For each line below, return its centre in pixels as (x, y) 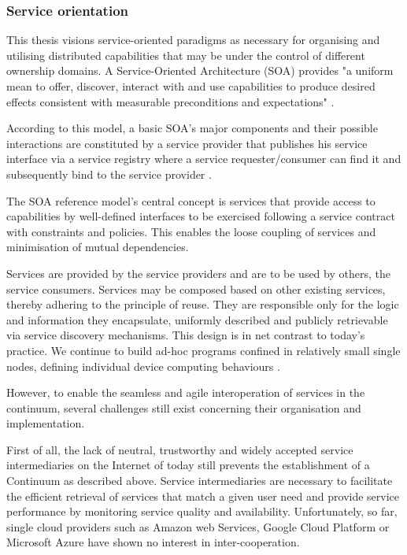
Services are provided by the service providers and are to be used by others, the (198, 273)
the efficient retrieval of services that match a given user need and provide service (203, 496)
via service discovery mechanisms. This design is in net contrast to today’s (186, 335)
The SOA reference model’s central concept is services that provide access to (191, 200)
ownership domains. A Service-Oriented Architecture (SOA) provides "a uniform (200, 70)
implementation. (46, 423)
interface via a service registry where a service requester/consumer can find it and (204, 159)
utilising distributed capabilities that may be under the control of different (186, 55)
